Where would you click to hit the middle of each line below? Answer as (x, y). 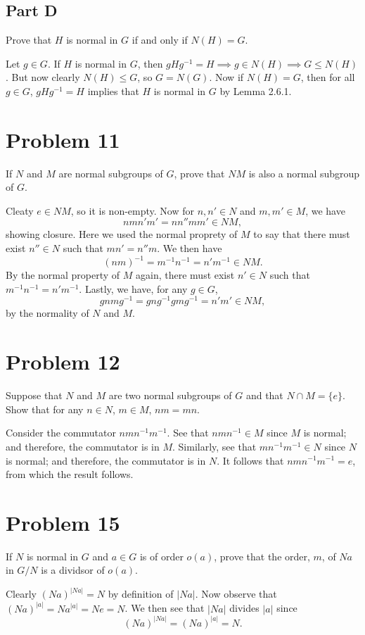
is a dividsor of (73, 570)
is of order (161, 556)
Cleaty (20, 210)
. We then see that (165, 608)
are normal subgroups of (111, 173)
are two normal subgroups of (170, 395)
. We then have (190, 248)
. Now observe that (236, 594)
